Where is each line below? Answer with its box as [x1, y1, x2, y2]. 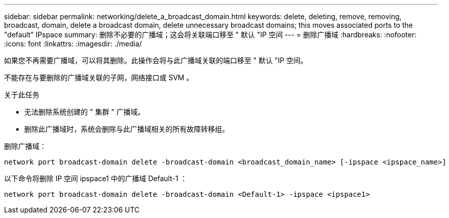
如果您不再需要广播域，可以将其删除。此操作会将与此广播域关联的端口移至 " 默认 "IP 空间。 [4, 56, 308, 65]
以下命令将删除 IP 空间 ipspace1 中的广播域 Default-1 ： [4, 174, 188, 183]
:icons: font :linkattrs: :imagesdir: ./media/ [4, 39, 142, 48]
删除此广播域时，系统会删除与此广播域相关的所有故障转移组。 [24, 125, 229, 133]
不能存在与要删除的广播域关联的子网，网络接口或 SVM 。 [4, 73, 194, 82]
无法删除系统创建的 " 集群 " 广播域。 [24, 107, 145, 116]
